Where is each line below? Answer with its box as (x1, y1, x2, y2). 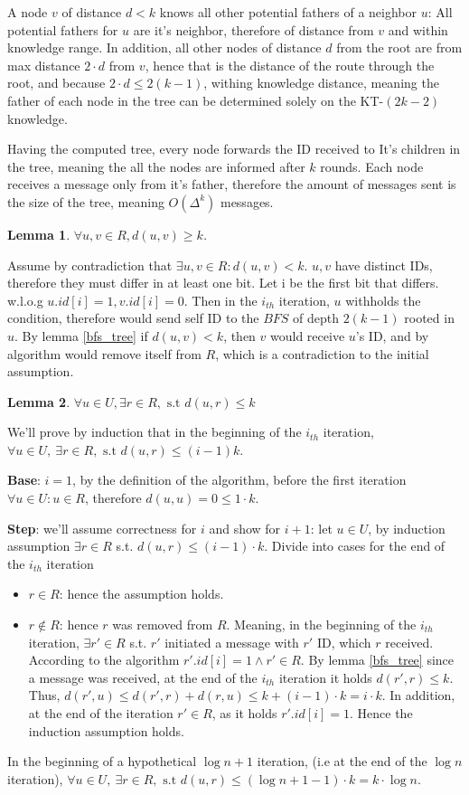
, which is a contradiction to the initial (215, 344, 429, 363)
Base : (7, 470, 41, 489)
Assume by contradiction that (7, 255, 173, 274)
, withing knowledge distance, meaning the (203, 73, 439, 92)
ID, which (316, 632, 371, 651)
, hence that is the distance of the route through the (145, 55, 435, 74)
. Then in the (183, 290, 258, 309)
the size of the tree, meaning (7, 192, 164, 211)
